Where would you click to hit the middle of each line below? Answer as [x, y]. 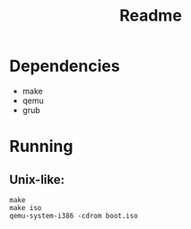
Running [41, 147]
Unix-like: [37, 179]
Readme [151, 16]
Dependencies [65, 66]
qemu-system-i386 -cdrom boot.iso [74, 216]
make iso [26, 207]
